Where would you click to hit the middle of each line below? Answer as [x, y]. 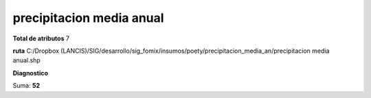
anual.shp [26, 60]
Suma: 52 [26, 86]
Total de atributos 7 [41, 38]
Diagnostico [30, 73]
